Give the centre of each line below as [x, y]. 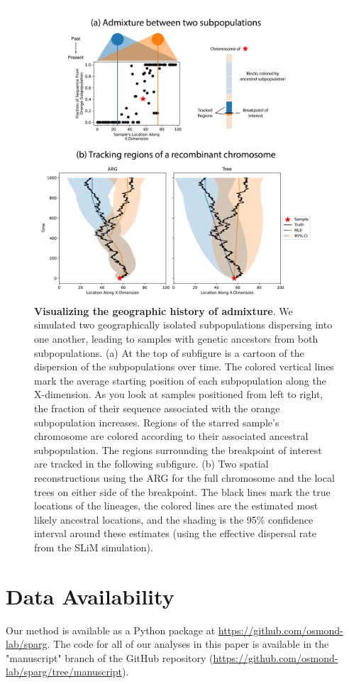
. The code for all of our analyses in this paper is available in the [188, 644]
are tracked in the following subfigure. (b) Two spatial [151, 464]
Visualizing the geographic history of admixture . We [164, 310]
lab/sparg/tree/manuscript [64, 672]
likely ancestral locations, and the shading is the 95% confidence [174, 519]
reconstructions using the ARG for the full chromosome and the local [184, 477]
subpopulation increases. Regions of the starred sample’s [157, 422]
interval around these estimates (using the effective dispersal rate [176, 533]
